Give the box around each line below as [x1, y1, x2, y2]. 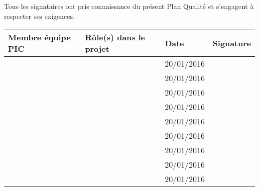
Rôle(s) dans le [85, 31, 145, 43]
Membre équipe [8, 31, 71, 43]
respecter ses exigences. [4, 10, 75, 21]
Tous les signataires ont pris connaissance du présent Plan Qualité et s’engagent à [4, 1, 254, 11]
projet [85, 43, 110, 55]
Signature [212, 37, 251, 49]
